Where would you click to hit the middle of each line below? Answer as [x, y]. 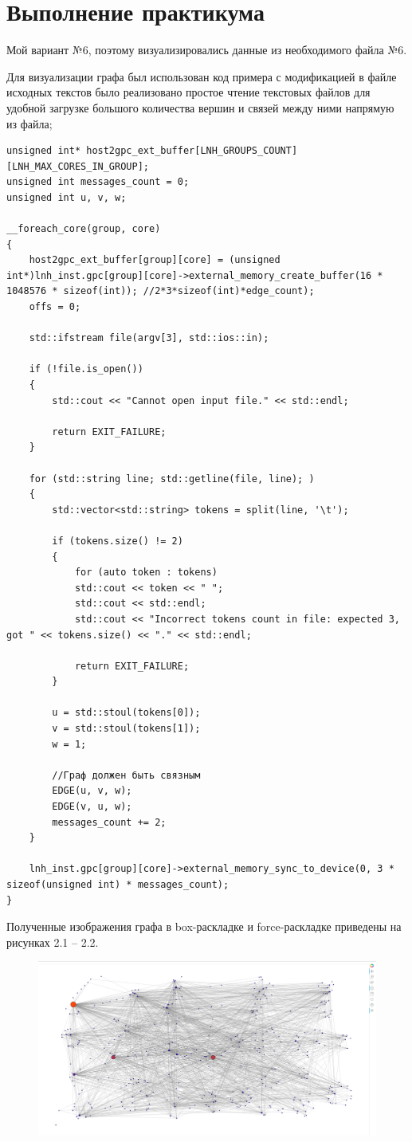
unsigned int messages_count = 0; [98, 182]
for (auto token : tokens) [146, 573]
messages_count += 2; [109, 822]
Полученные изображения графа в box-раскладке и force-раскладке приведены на [204, 926]
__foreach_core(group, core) [84, 229]
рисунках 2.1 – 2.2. [53, 942]
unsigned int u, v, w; [67, 197]
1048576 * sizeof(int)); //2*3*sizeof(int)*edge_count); [161, 291]
